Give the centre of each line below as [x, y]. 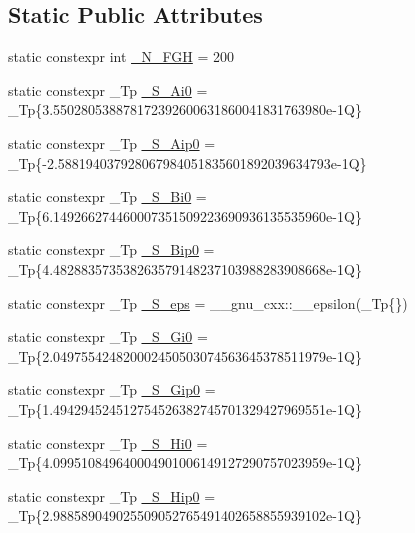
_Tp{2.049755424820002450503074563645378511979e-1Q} [185, 355]
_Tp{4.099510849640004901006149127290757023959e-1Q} [185, 462]
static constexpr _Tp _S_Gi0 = [108, 336]
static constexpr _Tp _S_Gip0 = [112, 389]
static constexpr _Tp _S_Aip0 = [112, 142]
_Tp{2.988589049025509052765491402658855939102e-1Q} [185, 515]
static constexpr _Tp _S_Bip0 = [111, 249]
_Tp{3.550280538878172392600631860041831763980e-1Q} [185, 109]
